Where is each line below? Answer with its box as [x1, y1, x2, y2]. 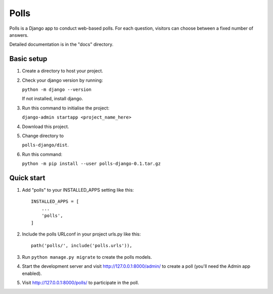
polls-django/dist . [22, 142, 69, 148]
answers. [9, 32, 29, 38]
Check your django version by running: [22, 77, 103, 83]
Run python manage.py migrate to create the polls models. [22, 254, 152, 260]
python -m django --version [22, 87, 92, 93]
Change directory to [22, 133, 64, 139]
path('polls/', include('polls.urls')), [31, 243, 132, 249]
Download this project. [22, 124, 69, 130]
